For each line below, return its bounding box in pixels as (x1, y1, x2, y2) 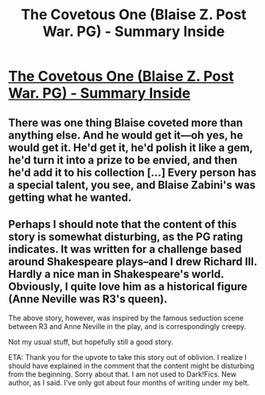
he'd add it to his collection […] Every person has (8, 166, 257, 179)
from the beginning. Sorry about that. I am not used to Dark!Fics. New (8, 370, 237, 379)
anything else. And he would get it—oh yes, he (8, 128, 244, 142)
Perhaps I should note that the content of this (8, 217, 237, 231)
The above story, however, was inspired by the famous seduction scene (8, 313, 244, 323)
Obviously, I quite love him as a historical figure (8, 280, 248, 293)
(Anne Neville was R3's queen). (8, 292, 168, 306)
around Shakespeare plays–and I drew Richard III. (8, 255, 257, 268)
